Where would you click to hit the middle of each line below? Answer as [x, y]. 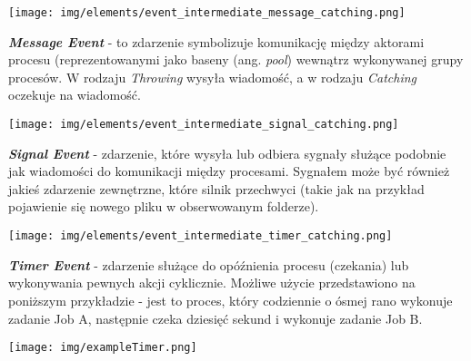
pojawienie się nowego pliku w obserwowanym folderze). [164, 206]
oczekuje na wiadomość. [75, 95]
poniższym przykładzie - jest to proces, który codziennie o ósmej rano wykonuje [230, 300]
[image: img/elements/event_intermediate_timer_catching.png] [200, 236]
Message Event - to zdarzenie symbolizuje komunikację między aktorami [216, 41]
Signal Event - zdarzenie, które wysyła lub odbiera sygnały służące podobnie [227, 153]
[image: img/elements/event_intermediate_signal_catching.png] [204, 125]
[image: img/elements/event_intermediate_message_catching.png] [207, 13]
